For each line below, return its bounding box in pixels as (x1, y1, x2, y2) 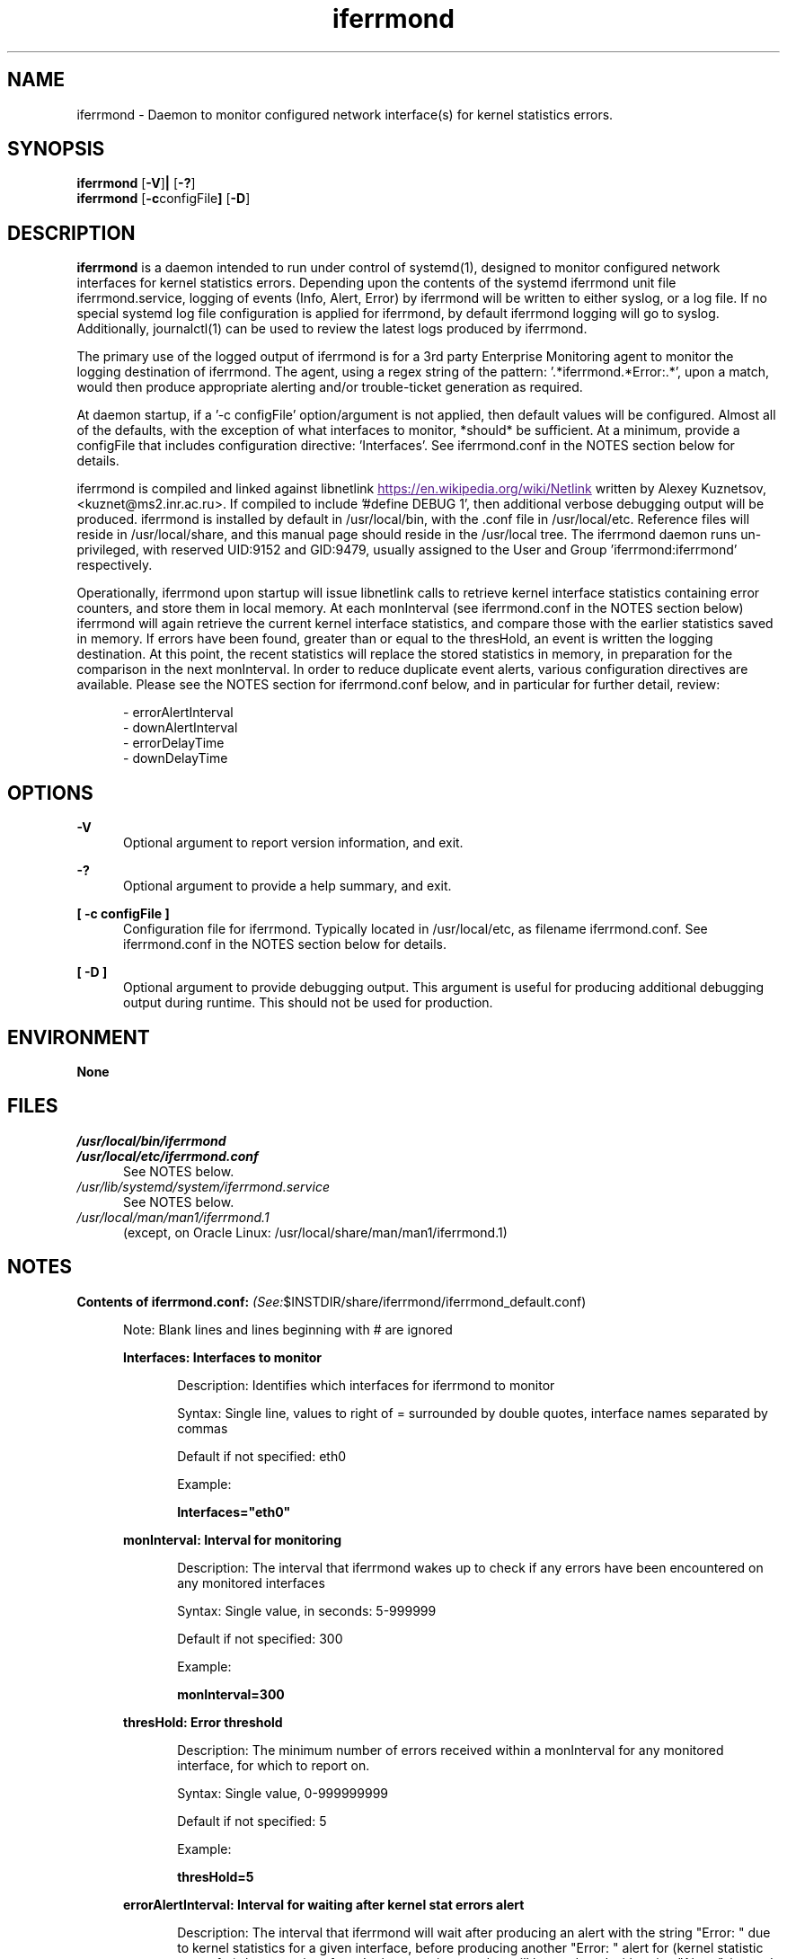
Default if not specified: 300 (177, 1630, 343, 1646)
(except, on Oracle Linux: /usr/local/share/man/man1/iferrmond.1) (123, 1224, 508, 1240)
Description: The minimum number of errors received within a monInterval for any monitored (177, 1742, 724, 1758)
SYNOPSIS (7, 137, 105, 161)
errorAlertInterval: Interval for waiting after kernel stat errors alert (123, 1896, 525, 1912)
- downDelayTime (123, 750, 228, 767)
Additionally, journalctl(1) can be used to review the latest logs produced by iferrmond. (76, 321, 588, 337)
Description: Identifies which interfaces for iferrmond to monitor (177, 1377, 555, 1393)
